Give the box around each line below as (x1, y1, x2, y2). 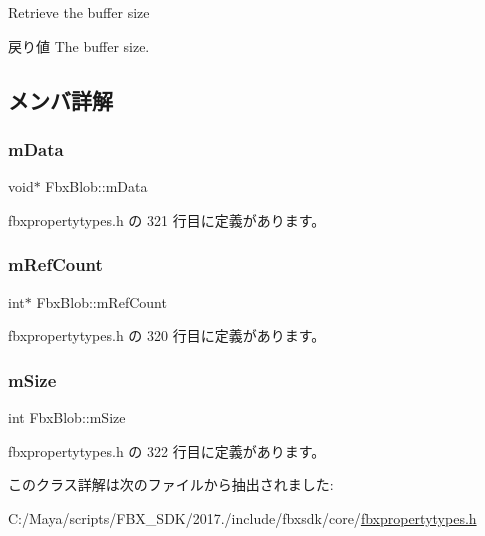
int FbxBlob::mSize (8, 407, 126, 427)
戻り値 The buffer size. (8, 35, 150, 56)
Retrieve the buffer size (8, 2, 150, 22)
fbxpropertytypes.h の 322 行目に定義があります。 (8, 440, 326, 461)
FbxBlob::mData (45, 176, 148, 197)
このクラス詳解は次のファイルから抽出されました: (8, 474, 334, 495)
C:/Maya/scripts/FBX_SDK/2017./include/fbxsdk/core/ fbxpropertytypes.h (8, 507, 477, 528)
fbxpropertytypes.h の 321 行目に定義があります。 (8, 209, 326, 230)
